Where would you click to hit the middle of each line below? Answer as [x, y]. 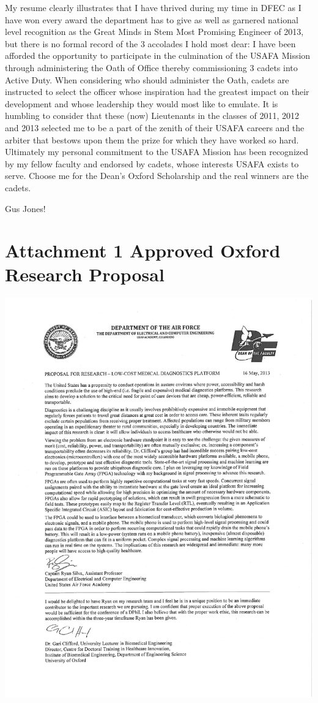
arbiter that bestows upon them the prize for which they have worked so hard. [152, 139]
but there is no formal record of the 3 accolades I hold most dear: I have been [150, 43]
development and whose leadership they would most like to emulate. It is [142, 103]
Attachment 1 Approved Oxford [143, 250]
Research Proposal [85, 274]
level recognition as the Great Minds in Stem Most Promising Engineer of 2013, [154, 32]
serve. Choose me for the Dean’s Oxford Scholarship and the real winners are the [157, 176]
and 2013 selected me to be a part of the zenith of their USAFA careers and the [155, 127]
